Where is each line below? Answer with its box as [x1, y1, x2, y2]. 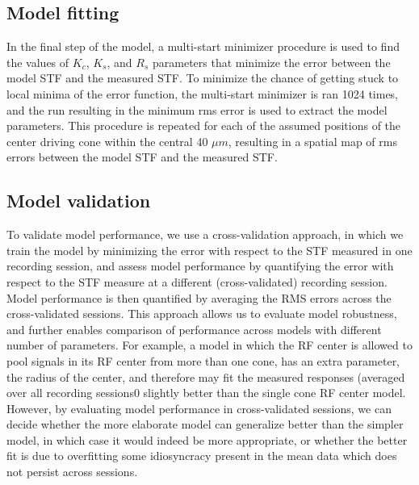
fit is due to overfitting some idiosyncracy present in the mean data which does [6, 447, 397, 464]
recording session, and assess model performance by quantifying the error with [6, 257, 394, 274]
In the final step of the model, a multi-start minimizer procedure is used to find [6, 38, 400, 55]
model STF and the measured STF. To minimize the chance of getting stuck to [6, 69, 399, 86]
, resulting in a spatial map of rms [228, 132, 397, 149]
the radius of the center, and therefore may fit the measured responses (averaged [6, 368, 405, 385]
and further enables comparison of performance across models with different [6, 320, 382, 337]
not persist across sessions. [6, 463, 138, 480]
